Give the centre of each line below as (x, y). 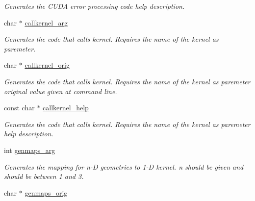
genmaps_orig (46, 192)
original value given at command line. (61, 91)
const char (19, 108)
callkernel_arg (46, 22)
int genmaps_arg (30, 150)
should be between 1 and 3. (44, 176)
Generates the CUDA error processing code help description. (94, 6)
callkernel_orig (47, 65)
